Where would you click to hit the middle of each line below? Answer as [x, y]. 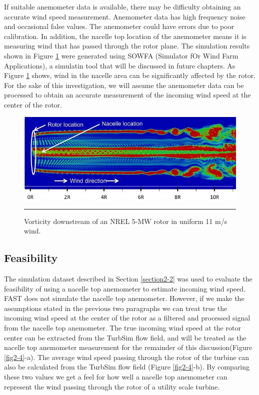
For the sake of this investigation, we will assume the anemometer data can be [124, 85]
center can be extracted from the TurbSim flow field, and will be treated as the [125, 337]
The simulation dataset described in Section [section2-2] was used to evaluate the [128, 279]
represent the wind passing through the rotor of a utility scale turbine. [112, 386]
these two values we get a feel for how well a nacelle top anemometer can [116, 377]
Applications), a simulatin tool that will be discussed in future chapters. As [120, 65]
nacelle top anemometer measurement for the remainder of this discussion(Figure [128, 347]
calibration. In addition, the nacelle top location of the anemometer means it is [125, 36]
